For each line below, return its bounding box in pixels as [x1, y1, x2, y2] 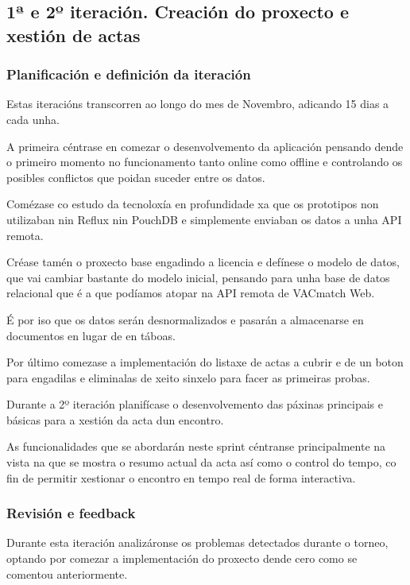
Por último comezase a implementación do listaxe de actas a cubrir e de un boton [6, 354, 404, 370]
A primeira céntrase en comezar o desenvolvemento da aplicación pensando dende [6, 138, 404, 154]
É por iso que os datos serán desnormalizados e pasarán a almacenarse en [6, 311, 364, 327]
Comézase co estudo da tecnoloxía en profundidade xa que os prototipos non [6, 196, 379, 212]
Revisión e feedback [6, 503, 136, 523]
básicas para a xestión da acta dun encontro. [6, 411, 224, 428]
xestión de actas [6, 22, 141, 47]
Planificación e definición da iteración [6, 64, 251, 84]
